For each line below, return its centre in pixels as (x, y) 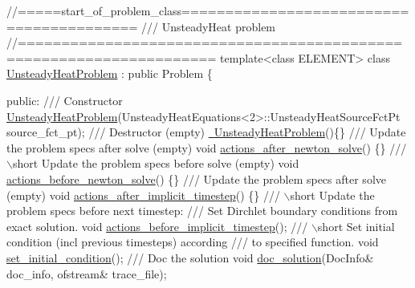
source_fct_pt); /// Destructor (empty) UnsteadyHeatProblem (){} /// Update (206, 132)
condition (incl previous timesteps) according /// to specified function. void (193, 242)
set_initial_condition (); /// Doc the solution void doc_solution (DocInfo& (190, 257)
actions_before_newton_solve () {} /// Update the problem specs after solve (196, 178)
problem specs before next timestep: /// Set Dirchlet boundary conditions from (202, 211)
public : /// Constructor (65, 100)
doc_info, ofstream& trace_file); (87, 273)
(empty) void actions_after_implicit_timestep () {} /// (143, 195)
